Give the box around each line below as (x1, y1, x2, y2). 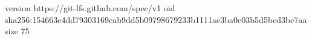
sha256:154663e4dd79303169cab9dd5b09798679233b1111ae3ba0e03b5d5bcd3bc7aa (5, 13, 307, 25)
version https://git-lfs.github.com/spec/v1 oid (5, 2, 175, 14)
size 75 (5, 25, 30, 37)
